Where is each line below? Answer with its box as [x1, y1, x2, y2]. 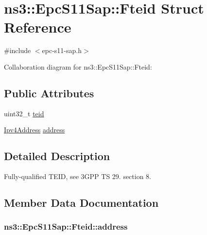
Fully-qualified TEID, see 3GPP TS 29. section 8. [4, 171, 152, 181]
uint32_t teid [4, 108, 44, 118]
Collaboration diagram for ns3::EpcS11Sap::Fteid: [4, 61, 152, 72]
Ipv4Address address [4, 125, 65, 135]
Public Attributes [4, 85, 94, 100]
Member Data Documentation [4, 195, 159, 210]
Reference [4, 17, 71, 37]
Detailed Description [4, 148, 110, 163]
